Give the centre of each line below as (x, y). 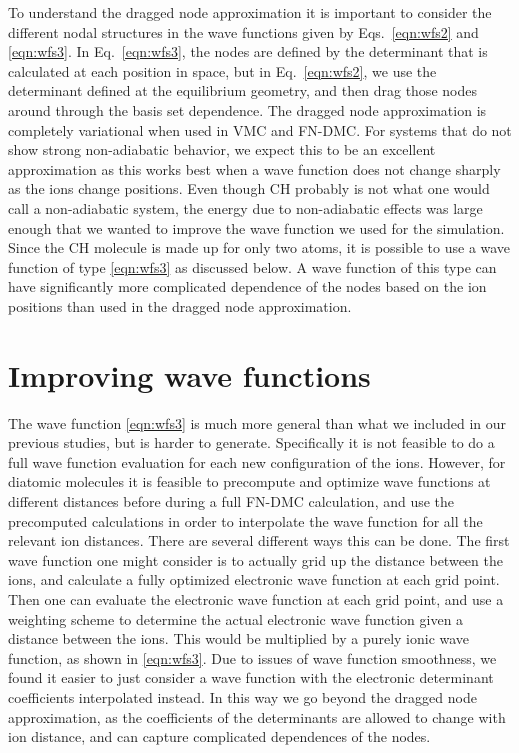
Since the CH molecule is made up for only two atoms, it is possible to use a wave (259, 247)
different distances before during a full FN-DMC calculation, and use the (231, 501)
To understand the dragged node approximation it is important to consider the (250, 12)
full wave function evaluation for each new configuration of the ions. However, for (257, 461)
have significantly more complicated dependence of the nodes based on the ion (247, 286)
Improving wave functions (189, 374)
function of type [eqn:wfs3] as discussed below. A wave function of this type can (252, 266)
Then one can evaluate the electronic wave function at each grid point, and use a (256, 598)
